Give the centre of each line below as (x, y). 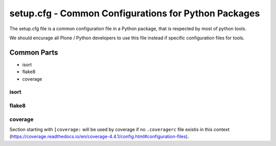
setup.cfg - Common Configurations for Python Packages (135, 13)
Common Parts (34, 52)
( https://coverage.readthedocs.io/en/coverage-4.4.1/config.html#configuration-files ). (99, 137)
